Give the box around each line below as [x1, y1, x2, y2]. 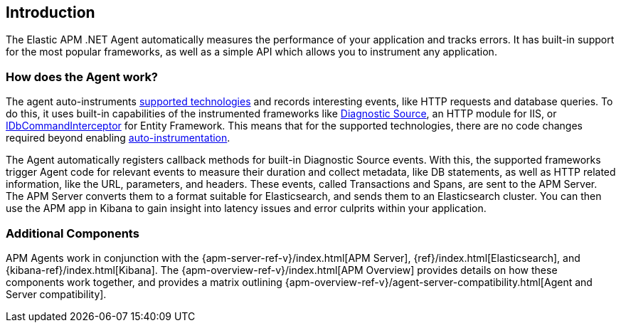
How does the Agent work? [6, 69, 159, 84]
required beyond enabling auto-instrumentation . [6, 132, 230, 144]
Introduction [6, 4, 95, 21]
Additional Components [6, 226, 139, 240]
